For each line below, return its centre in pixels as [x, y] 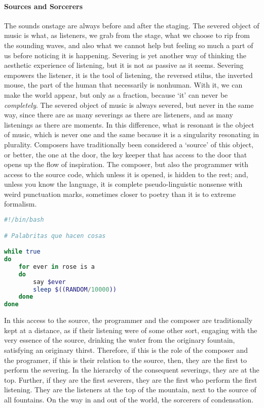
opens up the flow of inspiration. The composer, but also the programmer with [126, 164]
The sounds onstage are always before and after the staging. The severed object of [132, 25]
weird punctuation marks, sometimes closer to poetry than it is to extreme [120, 194]
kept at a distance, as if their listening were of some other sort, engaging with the [131, 330]
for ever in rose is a [56, 267]
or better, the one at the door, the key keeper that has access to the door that [126, 154]
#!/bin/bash [24, 220]
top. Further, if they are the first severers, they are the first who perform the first [131, 379]
